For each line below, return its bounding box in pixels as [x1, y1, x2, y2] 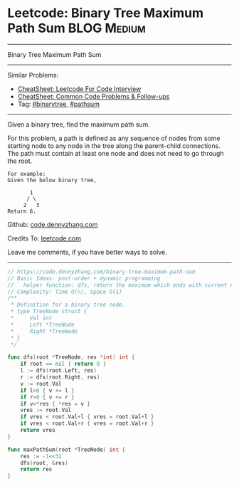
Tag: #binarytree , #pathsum [17, 100, 100, 108]
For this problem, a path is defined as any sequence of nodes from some [7, 134, 221, 142]
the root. [7, 157, 33, 165]
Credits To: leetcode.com [7, 233, 82, 243]
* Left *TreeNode [10, 321, 75, 328]
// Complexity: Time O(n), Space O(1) [7, 288, 122, 295]
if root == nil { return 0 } [20, 361, 107, 368]
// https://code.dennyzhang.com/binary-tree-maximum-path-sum [7, 268, 196, 275]
